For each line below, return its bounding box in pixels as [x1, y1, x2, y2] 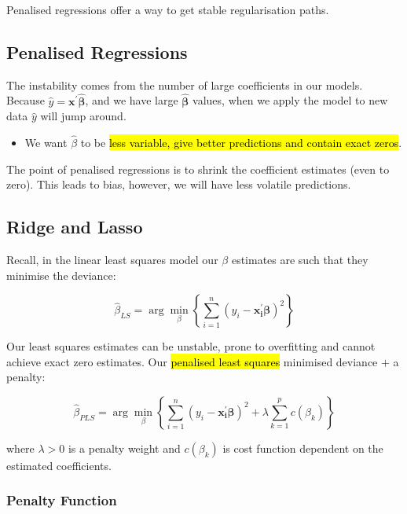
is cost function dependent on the [222, 439, 383, 456]
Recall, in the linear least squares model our [6, 251, 218, 267]
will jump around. [40, 108, 126, 124]
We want [24, 134, 68, 151]
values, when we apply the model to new [192, 92, 388, 108]
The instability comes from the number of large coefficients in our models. [6, 76, 363, 93]
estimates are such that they [231, 251, 368, 267]
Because [6, 92, 45, 108]
